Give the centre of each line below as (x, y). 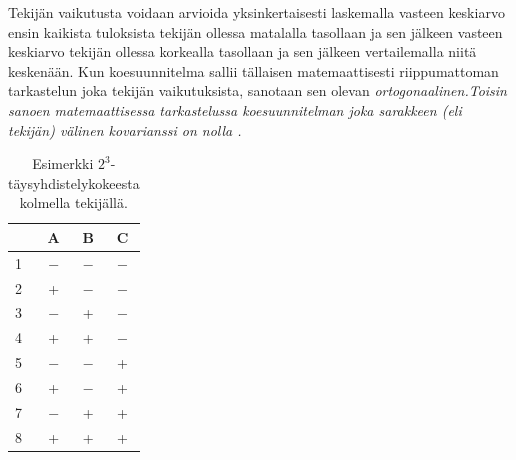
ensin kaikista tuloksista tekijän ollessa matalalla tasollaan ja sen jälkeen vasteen (255, 31)
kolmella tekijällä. (73, 202)
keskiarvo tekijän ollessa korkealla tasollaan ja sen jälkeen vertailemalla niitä (242, 51)
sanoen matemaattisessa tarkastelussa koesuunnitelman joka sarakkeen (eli (235, 109)
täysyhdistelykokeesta (74, 182)
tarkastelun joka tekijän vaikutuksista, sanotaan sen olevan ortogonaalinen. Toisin (257, 90)
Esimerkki (63, 163)
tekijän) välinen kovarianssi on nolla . (125, 129)
